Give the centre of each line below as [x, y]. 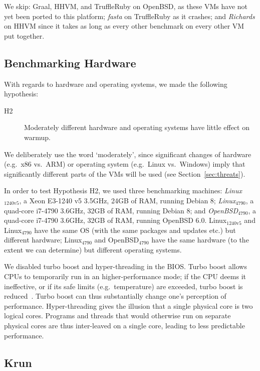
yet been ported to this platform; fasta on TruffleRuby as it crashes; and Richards [129, 16]
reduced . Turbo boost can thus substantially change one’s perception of [115, 296]
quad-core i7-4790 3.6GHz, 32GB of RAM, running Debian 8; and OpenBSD [121, 210]
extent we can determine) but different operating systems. [93, 249]
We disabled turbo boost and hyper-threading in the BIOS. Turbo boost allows [125, 266]
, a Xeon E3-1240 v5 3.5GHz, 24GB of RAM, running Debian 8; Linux [127, 200]
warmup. [37, 137]
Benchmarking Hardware [70, 63]
